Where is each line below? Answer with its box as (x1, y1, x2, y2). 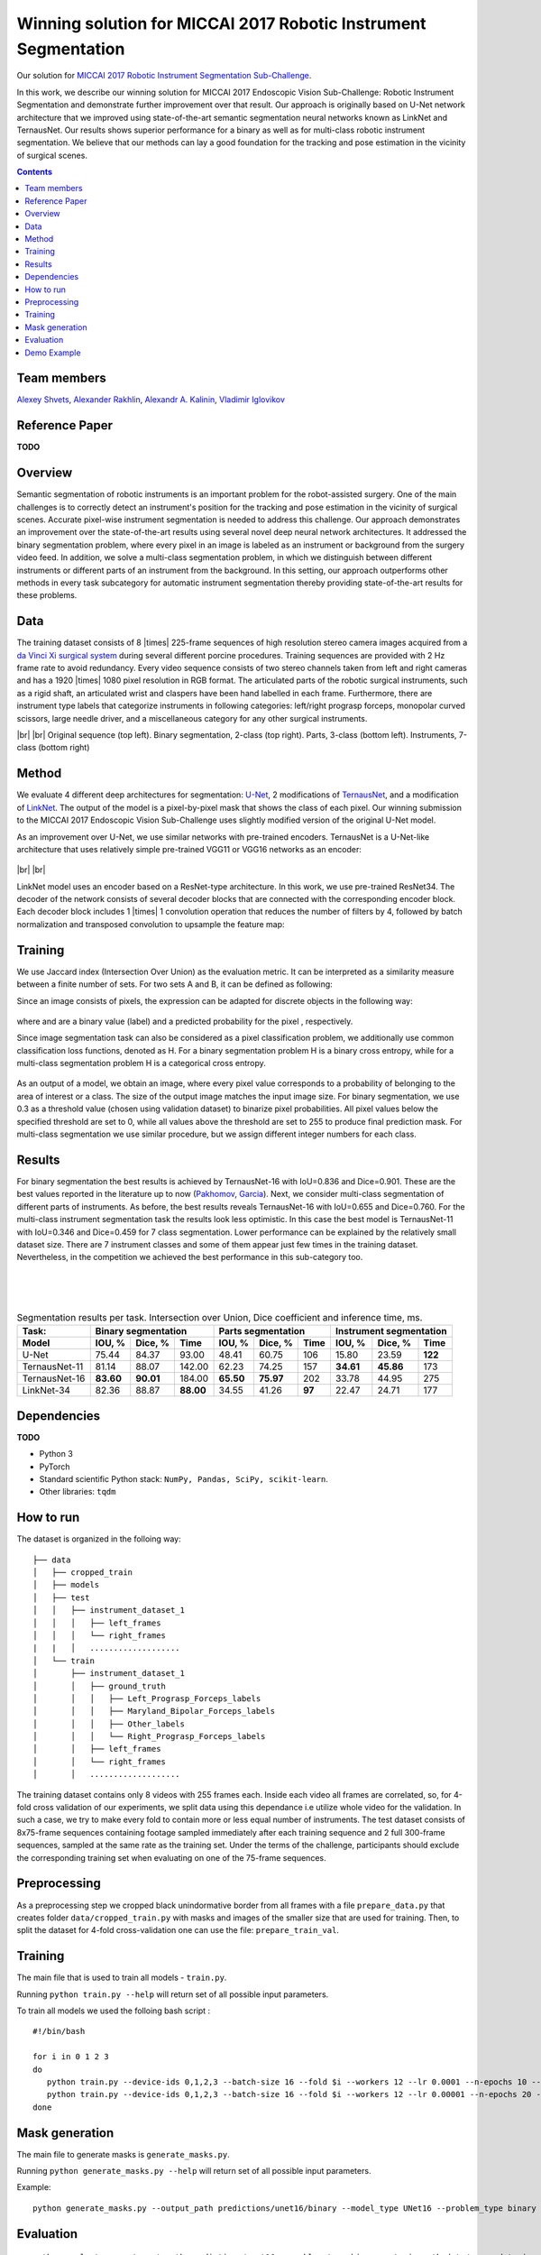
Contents (16, 167, 53, 178)
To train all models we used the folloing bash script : (16, 2005, 211, 2016)
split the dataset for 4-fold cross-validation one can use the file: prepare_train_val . (16, 1925, 340, 1936)
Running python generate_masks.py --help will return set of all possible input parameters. (16, 2166, 371, 2176)
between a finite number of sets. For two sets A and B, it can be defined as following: (16, 979, 333, 989)
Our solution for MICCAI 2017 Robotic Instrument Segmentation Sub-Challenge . (16, 70, 312, 81)
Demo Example (24, 347, 81, 358)
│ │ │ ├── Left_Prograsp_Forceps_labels (32, 1693, 261, 1704)
